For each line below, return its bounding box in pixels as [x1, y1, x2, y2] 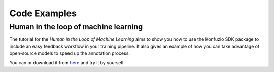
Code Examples [9, 8, 77, 19]
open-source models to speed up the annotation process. [9, 50, 130, 56]
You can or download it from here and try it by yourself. [9, 59, 125, 65]
